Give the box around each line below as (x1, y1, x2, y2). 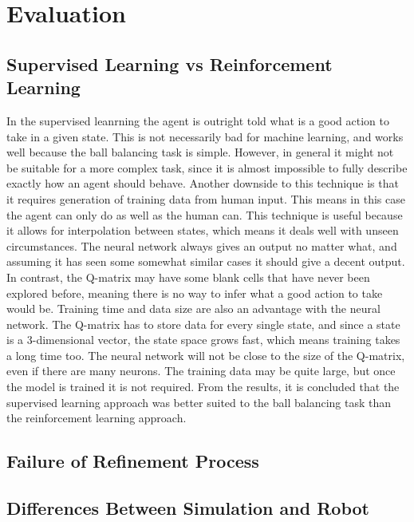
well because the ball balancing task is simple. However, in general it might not (6, 144, 394, 160)
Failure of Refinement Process (6, 449, 259, 473)
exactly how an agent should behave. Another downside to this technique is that (6, 175, 399, 192)
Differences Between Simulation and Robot (6, 496, 369, 520)
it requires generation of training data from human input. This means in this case (6, 190, 405, 207)
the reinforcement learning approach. (6, 409, 187, 426)
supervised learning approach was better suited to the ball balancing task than (6, 393, 392, 410)
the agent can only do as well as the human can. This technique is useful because (6, 206, 403, 223)
